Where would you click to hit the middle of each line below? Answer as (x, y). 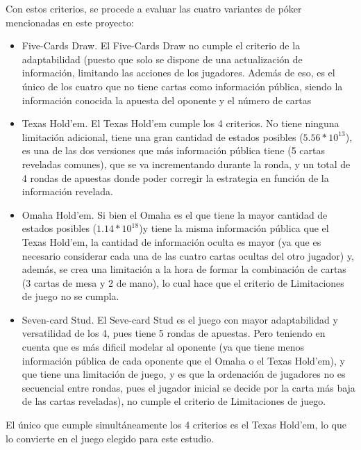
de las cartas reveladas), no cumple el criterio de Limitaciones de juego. (174, 401)
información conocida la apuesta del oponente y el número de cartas (167, 100)
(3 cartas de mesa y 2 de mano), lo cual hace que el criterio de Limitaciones (183, 282)
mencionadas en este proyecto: (70, 22)
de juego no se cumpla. (70, 296)
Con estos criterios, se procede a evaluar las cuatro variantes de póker (154, 8)
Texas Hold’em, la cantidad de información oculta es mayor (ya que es (171, 241)
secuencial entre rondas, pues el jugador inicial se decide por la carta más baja (188, 387)
